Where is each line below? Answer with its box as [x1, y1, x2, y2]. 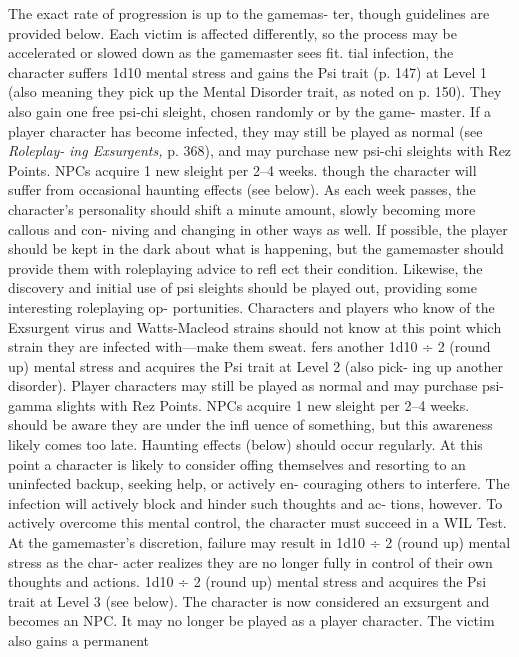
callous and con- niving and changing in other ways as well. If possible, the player [8, 218, 508, 239]
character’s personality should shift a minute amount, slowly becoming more [8, 198, 476, 219]
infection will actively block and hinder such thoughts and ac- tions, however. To [8, 492, 503, 513]
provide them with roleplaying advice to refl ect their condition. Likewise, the [8, 257, 483, 278]
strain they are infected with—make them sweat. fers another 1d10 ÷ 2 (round [8, 336, 491, 357]
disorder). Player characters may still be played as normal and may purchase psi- [8, 375, 504, 396]
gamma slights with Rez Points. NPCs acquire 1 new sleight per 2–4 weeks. [8, 394, 470, 415]
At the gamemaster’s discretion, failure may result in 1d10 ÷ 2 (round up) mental [8, 532, 511, 553]
